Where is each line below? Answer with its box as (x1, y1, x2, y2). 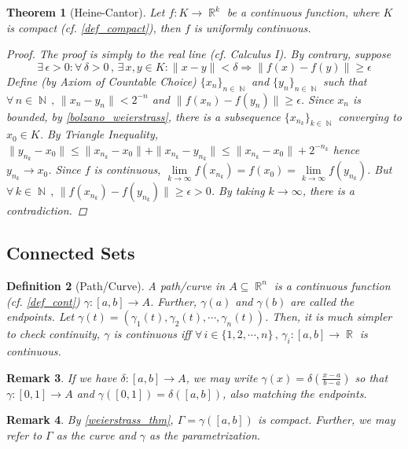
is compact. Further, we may (257, 411, 395, 428)
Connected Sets (6, 241, 135, 265)
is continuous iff (113, 326, 191, 342)
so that (355, 369, 388, 385)
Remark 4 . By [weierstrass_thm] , (6, 411, 174, 428)
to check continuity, (6, 326, 101, 342)
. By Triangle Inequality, (39, 126, 159, 142)
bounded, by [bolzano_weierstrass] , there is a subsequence (6, 108, 281, 124)
